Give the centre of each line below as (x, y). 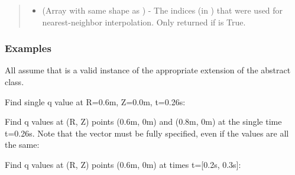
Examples (28, 48)
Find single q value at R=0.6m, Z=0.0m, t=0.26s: (95, 101)
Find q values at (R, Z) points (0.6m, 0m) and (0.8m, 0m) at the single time (143, 121)
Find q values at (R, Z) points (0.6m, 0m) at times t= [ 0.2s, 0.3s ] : (123, 164)
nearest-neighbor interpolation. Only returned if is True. (144, 22)
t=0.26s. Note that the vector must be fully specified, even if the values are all (147, 133)
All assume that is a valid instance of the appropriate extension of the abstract (148, 70)
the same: (22, 145)
